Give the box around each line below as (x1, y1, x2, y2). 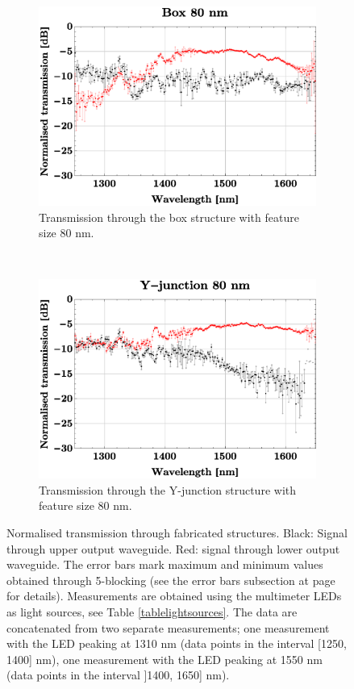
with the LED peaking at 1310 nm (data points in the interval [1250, (6, 635, 347, 652)
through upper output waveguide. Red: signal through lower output (6, 540, 340, 557)
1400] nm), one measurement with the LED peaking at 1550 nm (6, 650, 323, 667)
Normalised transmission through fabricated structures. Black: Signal (6, 524, 348, 541)
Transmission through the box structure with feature (39, 208, 299, 225)
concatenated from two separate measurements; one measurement (6, 619, 330, 636)
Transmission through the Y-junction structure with (39, 481, 297, 498)
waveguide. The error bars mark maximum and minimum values (6, 556, 323, 573)
